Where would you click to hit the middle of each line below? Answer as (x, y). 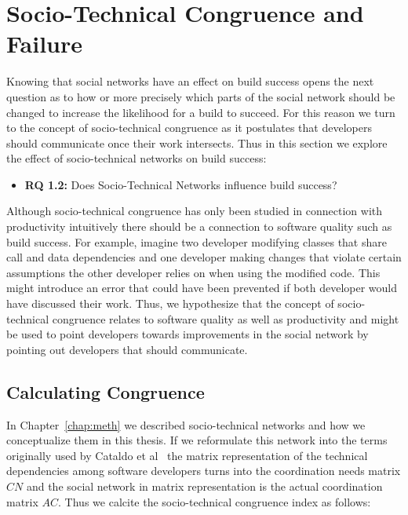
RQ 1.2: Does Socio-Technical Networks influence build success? (181, 184)
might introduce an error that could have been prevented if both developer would (202, 288)
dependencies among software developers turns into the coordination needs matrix (204, 471)
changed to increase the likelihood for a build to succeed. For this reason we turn (201, 112)
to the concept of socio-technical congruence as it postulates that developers (189, 128)
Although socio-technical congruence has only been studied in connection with (195, 211)
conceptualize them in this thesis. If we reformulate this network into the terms (197, 440)
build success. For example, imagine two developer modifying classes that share (197, 241)
